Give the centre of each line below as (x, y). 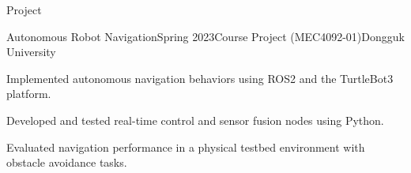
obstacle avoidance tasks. (67, 162)
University (31, 52)
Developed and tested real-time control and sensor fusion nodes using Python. (195, 120)
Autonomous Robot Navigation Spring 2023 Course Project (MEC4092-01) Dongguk (205, 36)
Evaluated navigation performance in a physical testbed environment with (186, 147)
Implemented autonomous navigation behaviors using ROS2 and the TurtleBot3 (200, 78)
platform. (29, 94)
